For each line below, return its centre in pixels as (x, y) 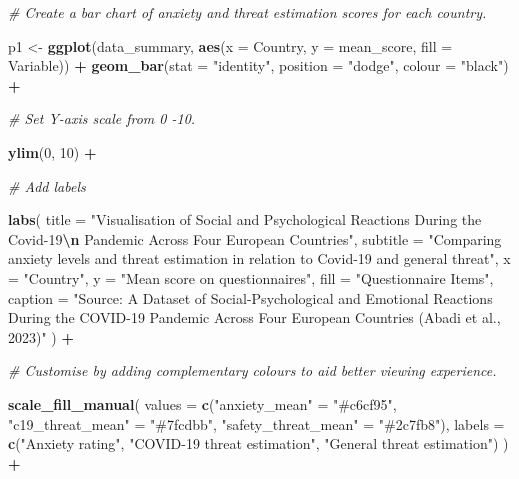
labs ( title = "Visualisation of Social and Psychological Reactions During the (245, 219)
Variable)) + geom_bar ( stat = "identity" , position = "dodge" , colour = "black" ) (258, 65)
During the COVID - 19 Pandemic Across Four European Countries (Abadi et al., (254, 317)
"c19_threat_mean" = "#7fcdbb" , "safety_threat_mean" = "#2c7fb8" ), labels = (256, 423)
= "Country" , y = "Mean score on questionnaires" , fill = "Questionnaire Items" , (251, 277)
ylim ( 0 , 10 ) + (52, 151)
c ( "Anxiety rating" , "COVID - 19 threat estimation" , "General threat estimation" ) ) (258, 443)
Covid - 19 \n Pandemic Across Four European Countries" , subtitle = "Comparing (255, 238)
